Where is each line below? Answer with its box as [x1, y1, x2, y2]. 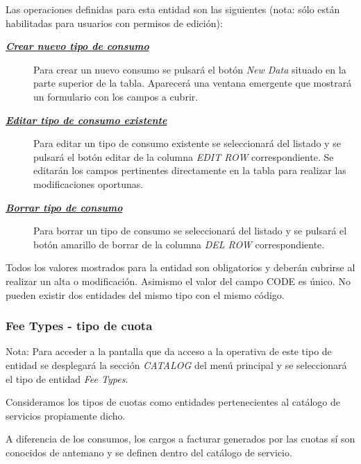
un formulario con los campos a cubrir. [33, 89, 199, 103]
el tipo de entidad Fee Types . [6, 371, 128, 386]
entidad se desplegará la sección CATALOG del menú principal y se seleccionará [6, 357, 347, 372]
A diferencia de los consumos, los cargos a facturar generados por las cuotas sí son [6, 431, 355, 446]
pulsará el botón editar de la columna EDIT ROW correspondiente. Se [33, 149, 334, 164]
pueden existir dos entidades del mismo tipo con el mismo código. [6, 287, 285, 302]
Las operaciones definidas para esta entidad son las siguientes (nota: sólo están [6, 2, 340, 16]
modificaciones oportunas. [33, 176, 144, 191]
